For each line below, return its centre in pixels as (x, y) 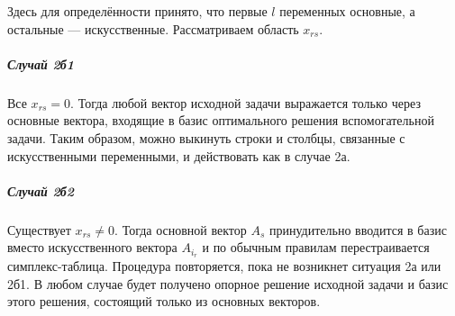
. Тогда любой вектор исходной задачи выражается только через (246, 102)
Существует (39, 229)
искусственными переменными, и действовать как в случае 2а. (179, 155)
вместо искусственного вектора (92, 247)
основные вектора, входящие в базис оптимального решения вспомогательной (221, 120)
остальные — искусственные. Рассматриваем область (153, 28)
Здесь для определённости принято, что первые (137, 11)
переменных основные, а (347, 11)
